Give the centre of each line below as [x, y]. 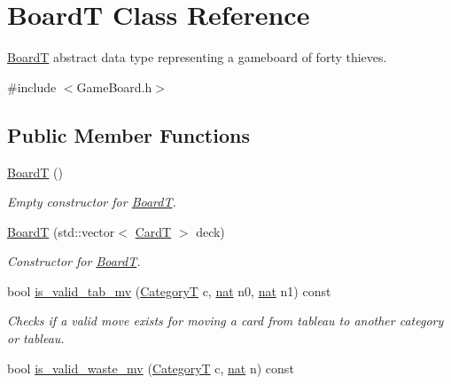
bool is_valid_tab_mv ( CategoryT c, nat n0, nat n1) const [169, 290]
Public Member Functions [128, 134]
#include [32, 86]
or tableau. [36, 338]
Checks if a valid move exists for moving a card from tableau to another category [225, 321]
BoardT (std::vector [61, 231]
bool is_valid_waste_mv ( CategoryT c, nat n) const [151, 368]
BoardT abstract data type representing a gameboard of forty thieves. [197, 57]
